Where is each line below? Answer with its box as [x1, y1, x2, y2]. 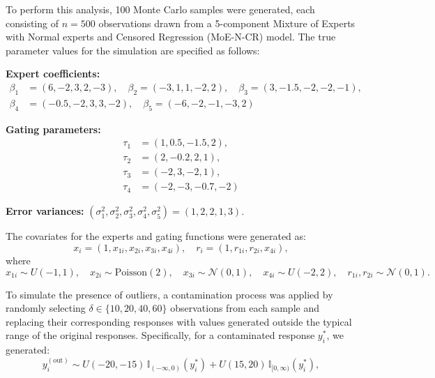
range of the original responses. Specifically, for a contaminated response [6, 328, 315, 342]
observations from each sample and [170, 301, 319, 315]
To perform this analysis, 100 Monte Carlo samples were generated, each [6, 2, 315, 16]
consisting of [6, 15, 59, 30]
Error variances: [6, 204, 84, 218]
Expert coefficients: [6, 66, 100, 81]
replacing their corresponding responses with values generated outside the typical [6, 314, 352, 328]
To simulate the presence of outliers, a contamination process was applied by [6, 287, 333, 301]
